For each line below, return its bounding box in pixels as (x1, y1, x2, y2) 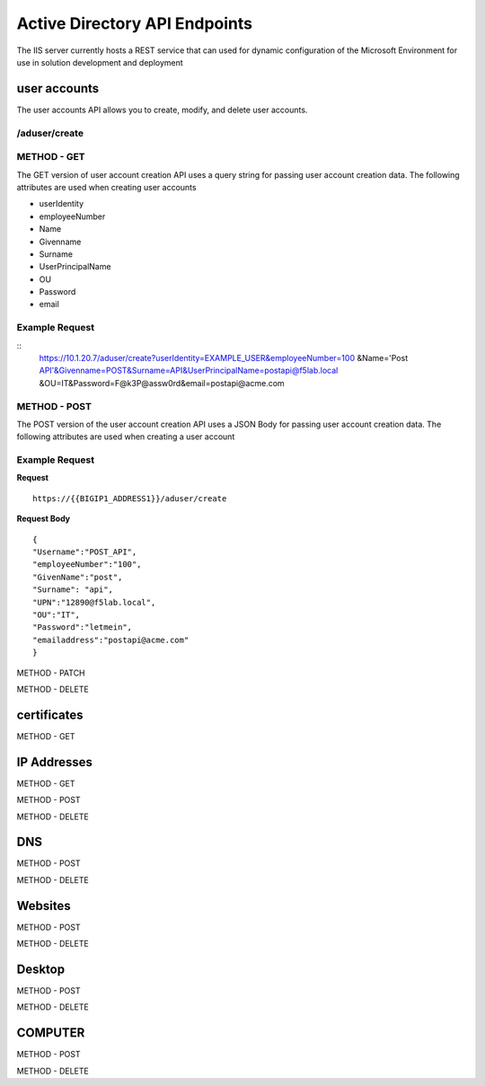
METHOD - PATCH (16, 667, 85, 678)
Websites (16, 898, 71, 914)
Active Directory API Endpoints (16, 13, 253, 33)
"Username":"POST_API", (32, 547, 137, 557)
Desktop (16, 961, 66, 976)
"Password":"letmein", (32, 622, 133, 632)
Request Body (16, 513, 71, 525)
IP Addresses (16, 755, 93, 770)
